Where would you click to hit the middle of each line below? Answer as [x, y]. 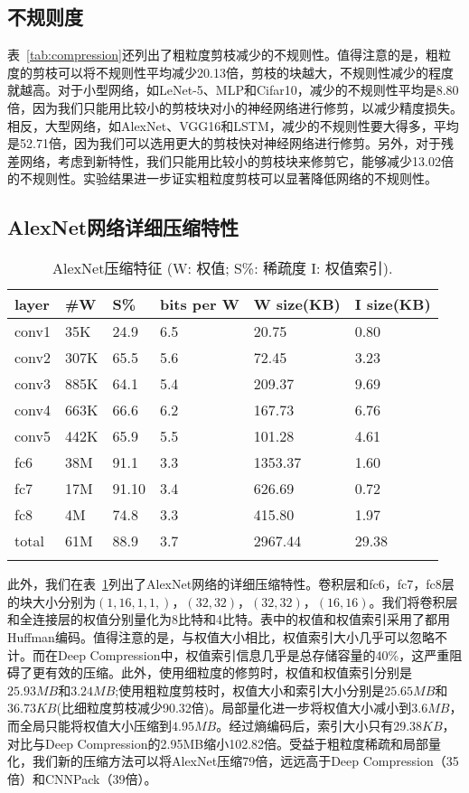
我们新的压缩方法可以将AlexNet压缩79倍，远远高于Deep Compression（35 [245, 761]
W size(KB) [297, 304]
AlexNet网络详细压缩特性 [123, 227]
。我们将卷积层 [413, 601]
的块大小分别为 [52, 601]
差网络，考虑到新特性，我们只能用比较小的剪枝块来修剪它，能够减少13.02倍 [230, 160]
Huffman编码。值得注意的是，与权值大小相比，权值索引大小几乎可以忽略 [221, 636]
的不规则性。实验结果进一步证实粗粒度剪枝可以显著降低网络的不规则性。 [222, 178]
